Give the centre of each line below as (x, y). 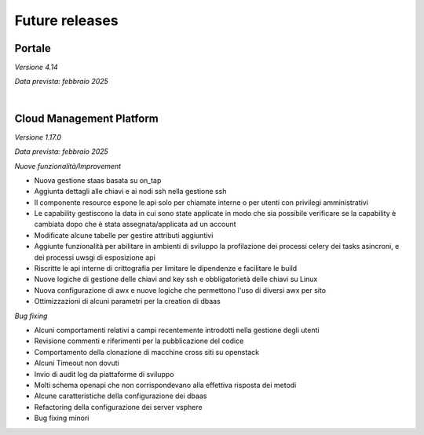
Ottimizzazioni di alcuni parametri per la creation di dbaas (128, 302)
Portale (33, 48)
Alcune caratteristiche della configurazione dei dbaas (121, 396)
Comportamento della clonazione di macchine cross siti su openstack (146, 352)
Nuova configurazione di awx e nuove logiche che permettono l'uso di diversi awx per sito (180, 290)
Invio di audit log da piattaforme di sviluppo (104, 374)
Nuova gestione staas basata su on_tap (98, 180)
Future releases (66, 20)
